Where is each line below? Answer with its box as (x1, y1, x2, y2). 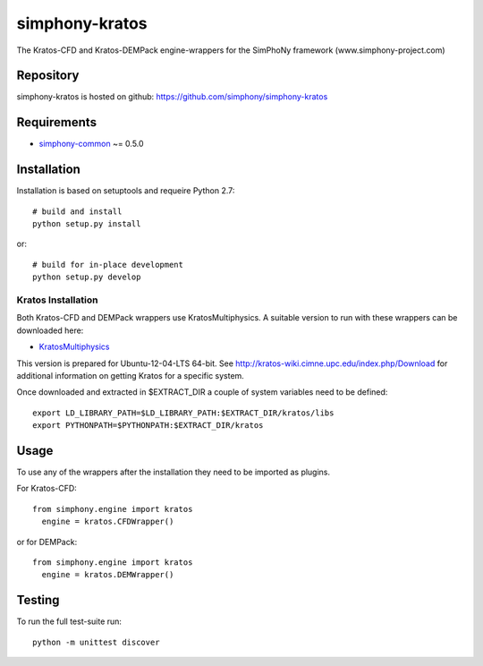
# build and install (32, 206, 123, 217)
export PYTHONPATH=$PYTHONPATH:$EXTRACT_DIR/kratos (32, 421, 264, 431)
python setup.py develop (32, 272, 141, 282)
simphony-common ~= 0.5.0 (38, 139, 144, 149)
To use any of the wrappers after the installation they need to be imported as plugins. (16, 466, 331, 477)
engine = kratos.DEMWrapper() (41, 569, 174, 580)
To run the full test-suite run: (16, 616, 123, 627)
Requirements (16, 115, 97, 130)
